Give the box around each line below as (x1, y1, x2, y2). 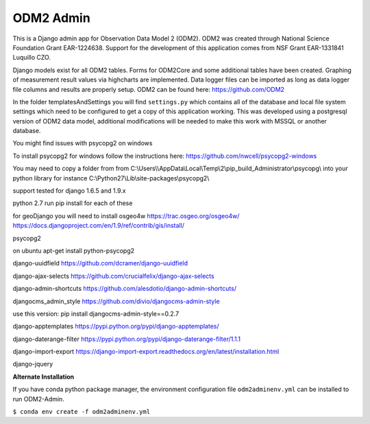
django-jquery (12, 360, 53, 368)
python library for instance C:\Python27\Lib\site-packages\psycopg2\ (12, 174, 210, 182)
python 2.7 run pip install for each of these (12, 199, 133, 207)
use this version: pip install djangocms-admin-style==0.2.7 (12, 309, 180, 318)
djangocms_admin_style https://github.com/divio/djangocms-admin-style (12, 297, 220, 305)
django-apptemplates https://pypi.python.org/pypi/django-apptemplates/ (12, 322, 219, 331)
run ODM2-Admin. (12, 394, 64, 403)
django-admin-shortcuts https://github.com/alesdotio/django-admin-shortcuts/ (12, 285, 236, 293)
